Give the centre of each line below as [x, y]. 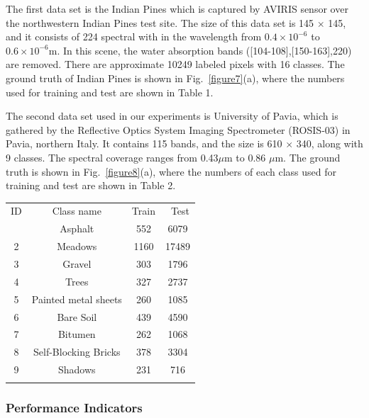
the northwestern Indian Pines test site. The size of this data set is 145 [160, 22]
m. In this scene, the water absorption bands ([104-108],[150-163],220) [200, 50]
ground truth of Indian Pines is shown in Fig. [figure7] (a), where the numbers [175, 78]
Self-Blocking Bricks [77, 352]
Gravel [77, 264]
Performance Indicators [74, 408]
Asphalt [77, 228]
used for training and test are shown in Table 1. [110, 92]
